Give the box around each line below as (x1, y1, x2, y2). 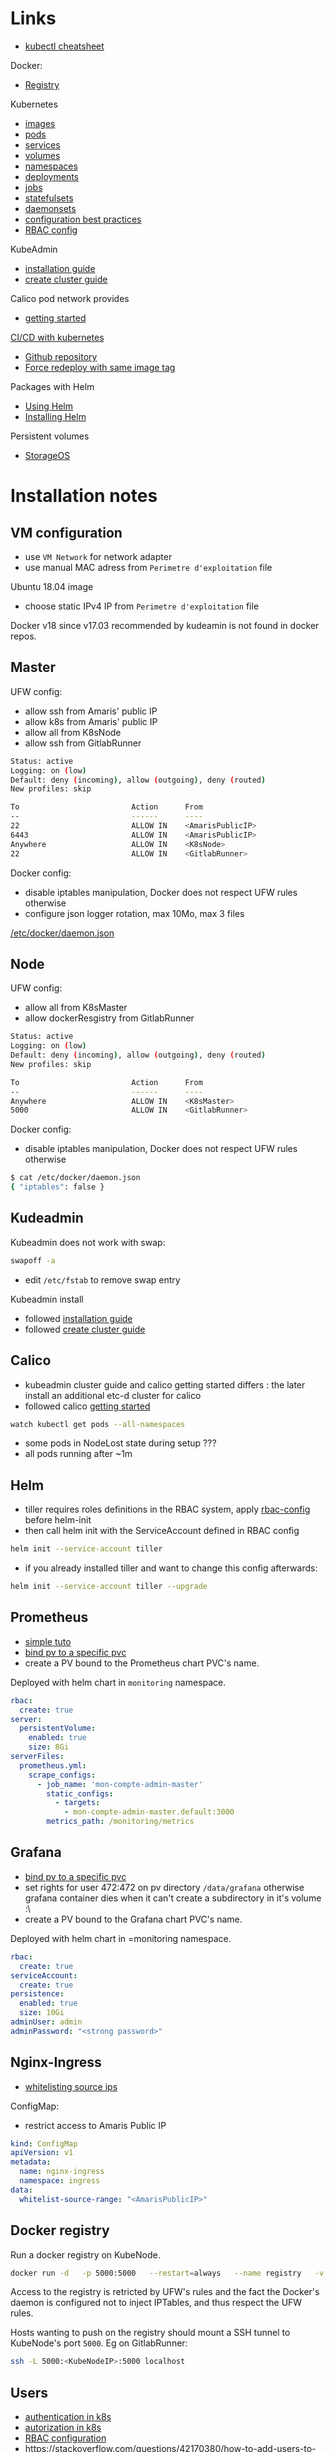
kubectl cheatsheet (24, 40, 105, 52)
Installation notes (10, 485, 158, 507)
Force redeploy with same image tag (24, 361, 176, 373)
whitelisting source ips (24, 2080, 118, 2092)
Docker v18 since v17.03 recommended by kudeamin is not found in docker (10, 619, 320, 631)
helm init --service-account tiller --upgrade (10, 1582, 208, 1592)
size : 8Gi (28, 1742, 70, 1752)
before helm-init (24, 1514, 92, 1526)
